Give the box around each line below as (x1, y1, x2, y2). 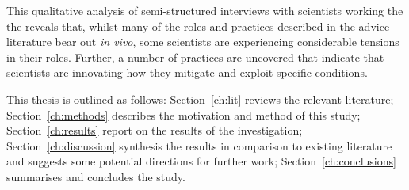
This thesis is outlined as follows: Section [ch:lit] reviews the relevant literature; (6, 90, 394, 107)
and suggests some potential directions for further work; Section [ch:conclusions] (6, 153, 396, 169)
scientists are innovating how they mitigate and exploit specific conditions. (6, 64, 368, 81)
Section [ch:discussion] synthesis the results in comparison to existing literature (6, 137, 392, 154)
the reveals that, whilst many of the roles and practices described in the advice (6, 17, 390, 34)
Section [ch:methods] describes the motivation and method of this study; (6, 106, 361, 123)
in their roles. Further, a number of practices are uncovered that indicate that (6, 48, 384, 65)
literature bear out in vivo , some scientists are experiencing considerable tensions (6, 33, 399, 50)
